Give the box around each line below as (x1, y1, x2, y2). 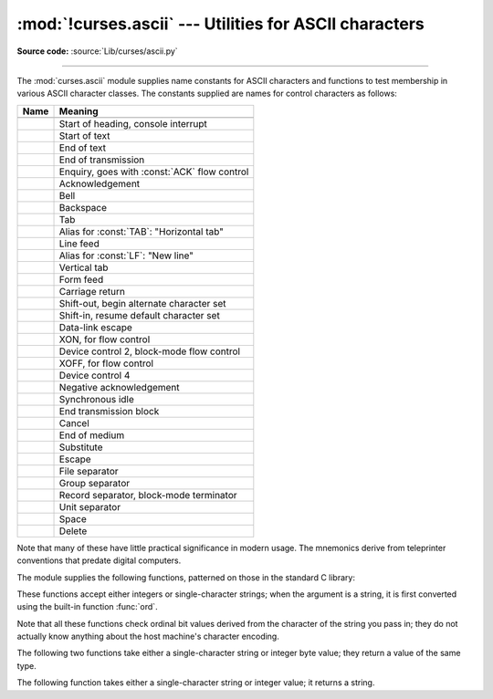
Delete (58, 525, 88, 537)
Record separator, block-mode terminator (58, 488, 237, 501)
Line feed (58, 237, 100, 250)
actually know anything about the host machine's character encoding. (16, 631, 280, 642)
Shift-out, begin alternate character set (58, 297, 227, 309)
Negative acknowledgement (58, 381, 180, 393)
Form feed (58, 273, 104, 286)
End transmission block (58, 404, 160, 417)
